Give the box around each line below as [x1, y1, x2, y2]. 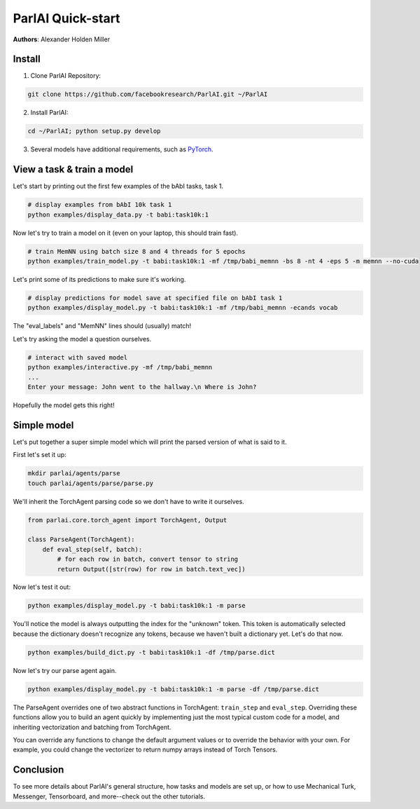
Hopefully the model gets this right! [13, 400, 115, 409]
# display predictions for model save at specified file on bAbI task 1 [27, 294, 283, 301]
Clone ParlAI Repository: [30, 72, 101, 80]
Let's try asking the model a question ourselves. [13, 334, 152, 343]
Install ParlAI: [30, 109, 69, 117]
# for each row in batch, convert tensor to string [57, 555, 239, 564]
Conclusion [13, 764, 64, 776]
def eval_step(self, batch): [42, 545, 143, 553]
